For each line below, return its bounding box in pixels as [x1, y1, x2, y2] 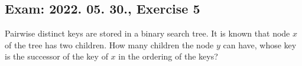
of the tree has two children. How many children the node [5, 38, 214, 51]
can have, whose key [223, 38, 297, 51]
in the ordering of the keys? [118, 50, 218, 62]
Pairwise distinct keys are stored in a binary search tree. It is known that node [5, 27, 290, 39]
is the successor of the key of [5, 50, 108, 62]
